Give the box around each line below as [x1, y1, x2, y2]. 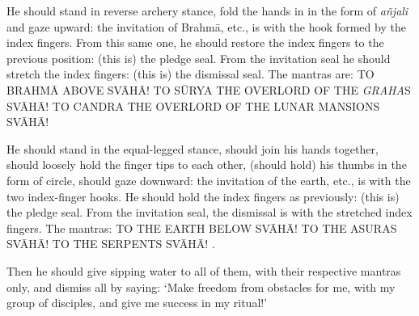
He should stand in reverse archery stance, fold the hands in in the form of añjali [6, 2, 408, 19]
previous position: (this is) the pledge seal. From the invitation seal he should [6, 49, 391, 66]
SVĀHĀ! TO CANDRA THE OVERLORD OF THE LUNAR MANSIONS [6, 97, 380, 114]
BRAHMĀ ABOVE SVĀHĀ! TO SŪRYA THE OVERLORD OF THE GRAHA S [6, 81, 411, 98]
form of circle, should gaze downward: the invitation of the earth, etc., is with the [6, 171, 411, 188]
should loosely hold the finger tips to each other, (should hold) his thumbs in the [6, 156, 407, 173]
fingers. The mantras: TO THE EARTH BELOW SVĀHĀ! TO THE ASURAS [6, 219, 397, 236]
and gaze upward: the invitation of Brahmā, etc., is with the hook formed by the [6, 18, 406, 35]
